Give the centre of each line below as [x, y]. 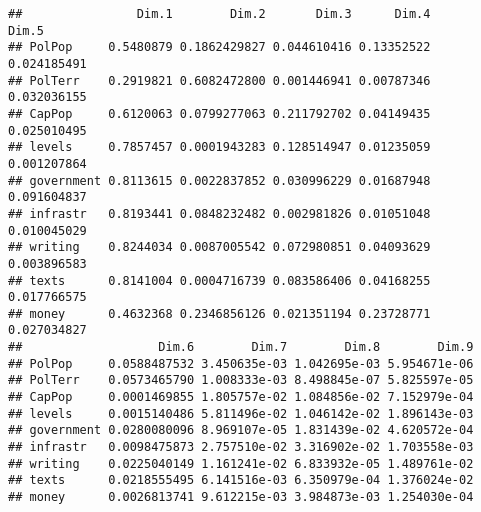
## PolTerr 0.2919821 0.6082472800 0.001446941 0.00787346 [219, 80]
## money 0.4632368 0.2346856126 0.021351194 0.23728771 [219, 313]
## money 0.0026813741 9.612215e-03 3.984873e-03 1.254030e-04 [241, 497]
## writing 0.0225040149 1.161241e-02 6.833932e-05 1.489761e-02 [241, 463]
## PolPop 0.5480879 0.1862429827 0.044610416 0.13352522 [219, 47]
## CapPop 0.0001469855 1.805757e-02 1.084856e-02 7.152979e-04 [241, 397]
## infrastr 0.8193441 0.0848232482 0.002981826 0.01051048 [219, 213]
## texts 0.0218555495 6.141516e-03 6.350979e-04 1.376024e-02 [241, 480]
